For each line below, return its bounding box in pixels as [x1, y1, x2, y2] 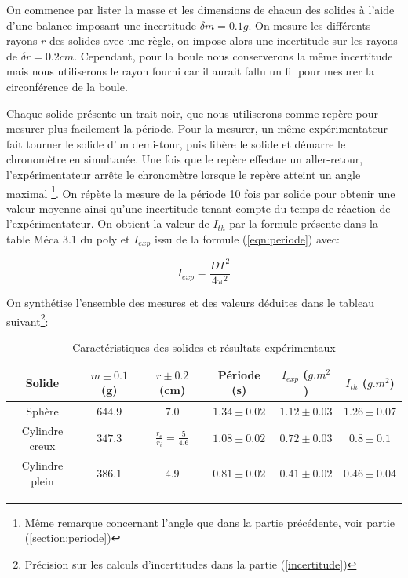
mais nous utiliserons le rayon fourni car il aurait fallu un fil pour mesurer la [6, 63, 374, 79]
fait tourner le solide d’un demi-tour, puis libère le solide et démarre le [6, 135, 346, 152]
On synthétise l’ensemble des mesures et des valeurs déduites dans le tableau [6, 294, 374, 310]
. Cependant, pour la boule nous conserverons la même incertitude [74, 47, 393, 64]
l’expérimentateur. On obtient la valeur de [6, 215, 209, 232]
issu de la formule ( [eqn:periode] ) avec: [154, 230, 340, 247]
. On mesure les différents [248, 16, 371, 33]
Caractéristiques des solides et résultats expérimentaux [72, 338, 336, 355]
